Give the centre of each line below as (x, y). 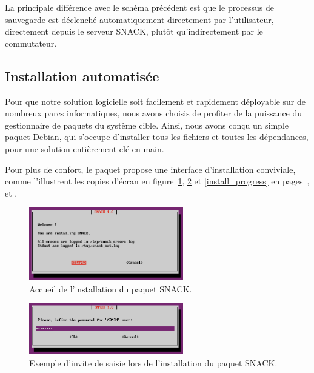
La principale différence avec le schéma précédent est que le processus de (139, 7)
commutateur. (31, 43)
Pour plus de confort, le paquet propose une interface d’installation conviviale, (150, 169)
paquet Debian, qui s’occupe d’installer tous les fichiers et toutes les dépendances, (157, 137)
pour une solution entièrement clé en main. (85, 148)
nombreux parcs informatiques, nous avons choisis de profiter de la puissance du (154, 113)
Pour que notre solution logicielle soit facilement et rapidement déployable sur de (155, 101)
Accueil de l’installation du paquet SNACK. (111, 288)
